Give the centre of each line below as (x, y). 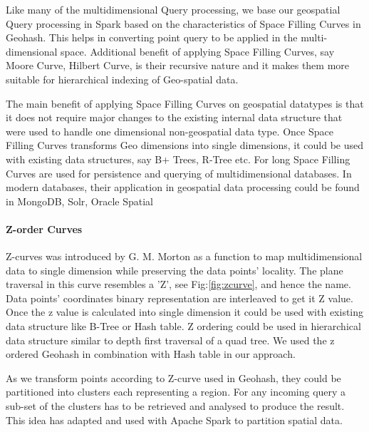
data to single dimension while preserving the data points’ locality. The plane (175, 270)
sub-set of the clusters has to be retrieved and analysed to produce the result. (175, 406)
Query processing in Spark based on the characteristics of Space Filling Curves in (183, 23)
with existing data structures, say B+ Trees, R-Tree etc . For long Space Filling (178, 159)
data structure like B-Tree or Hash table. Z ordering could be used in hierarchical (183, 326)
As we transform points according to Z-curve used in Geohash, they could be (173, 377)
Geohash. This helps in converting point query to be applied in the (152, 37)
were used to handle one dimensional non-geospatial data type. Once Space (170, 131)
